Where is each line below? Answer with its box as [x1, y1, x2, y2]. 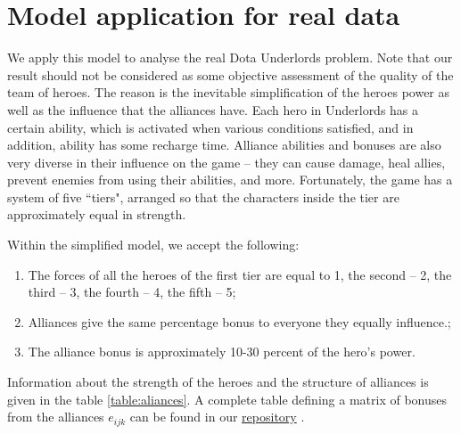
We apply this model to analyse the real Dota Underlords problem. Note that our [7, 48, 453, 67]
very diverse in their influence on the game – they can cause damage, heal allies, [7, 152, 446, 171]
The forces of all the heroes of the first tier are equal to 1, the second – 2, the [28, 265, 452, 283]
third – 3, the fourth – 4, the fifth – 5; [28, 283, 236, 301]
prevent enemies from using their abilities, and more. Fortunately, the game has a [7, 170, 453, 189]
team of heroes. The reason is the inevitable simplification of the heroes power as [7, 83, 450, 102]
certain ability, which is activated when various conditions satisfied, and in [7, 118, 414, 136]
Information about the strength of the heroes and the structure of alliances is [7, 373, 429, 391]
